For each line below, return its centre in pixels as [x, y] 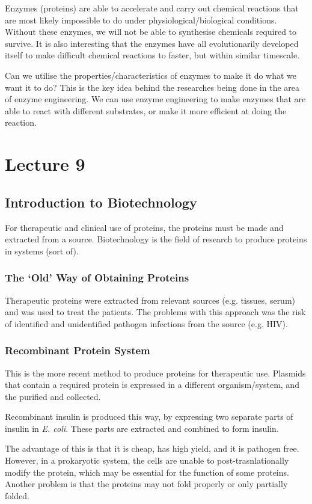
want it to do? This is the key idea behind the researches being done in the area [152, 87]
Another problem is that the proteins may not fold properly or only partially [146, 484]
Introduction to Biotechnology [101, 202]
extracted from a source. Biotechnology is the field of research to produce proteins [156, 239]
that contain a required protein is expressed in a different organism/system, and [152, 385]
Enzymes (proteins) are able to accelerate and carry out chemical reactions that [152, 8]
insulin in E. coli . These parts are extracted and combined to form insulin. [142, 428]
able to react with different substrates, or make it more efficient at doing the [146, 110]
